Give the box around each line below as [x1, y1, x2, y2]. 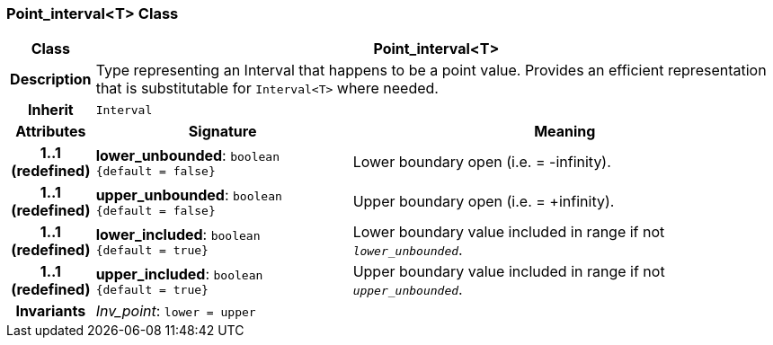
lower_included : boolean [95, 225, 261, 243]
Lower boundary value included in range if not [352, 223, 665, 242]
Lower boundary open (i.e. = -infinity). [352, 153, 611, 172]
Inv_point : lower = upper [95, 302, 256, 321]
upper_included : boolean [95, 264, 263, 283]
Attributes [15, 122, 86, 141]
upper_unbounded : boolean [95, 185, 282, 204]
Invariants [15, 302, 86, 321]
